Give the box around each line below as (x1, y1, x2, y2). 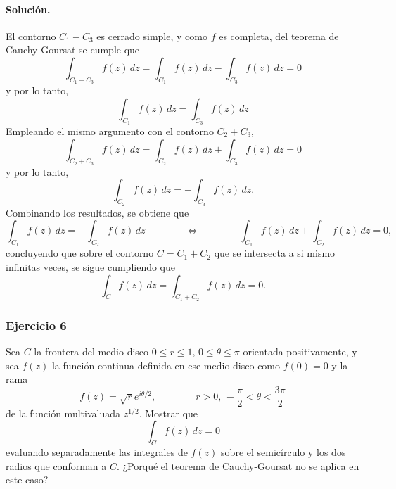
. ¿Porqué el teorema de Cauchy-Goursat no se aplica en (116, 458, 359, 473)
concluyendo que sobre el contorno (6, 246, 154, 260)
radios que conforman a (6, 458, 107, 473)
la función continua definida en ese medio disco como (51, 357, 281, 372)
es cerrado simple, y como (96, 28, 207, 43)
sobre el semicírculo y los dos (221, 445, 346, 459)
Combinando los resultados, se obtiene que (6, 205, 189, 220)
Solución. (6, 1, 51, 16)
